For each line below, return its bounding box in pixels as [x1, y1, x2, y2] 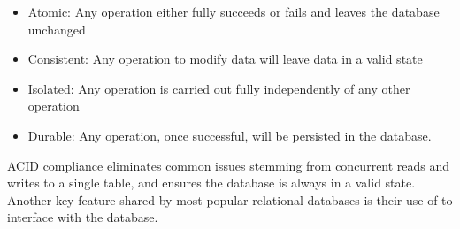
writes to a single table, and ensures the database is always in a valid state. [7, 173, 416, 192]
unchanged [27, 19, 86, 38]
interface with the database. [7, 208, 158, 226]
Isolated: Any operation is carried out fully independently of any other [27, 79, 410, 97]
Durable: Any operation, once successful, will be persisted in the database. [27, 126, 432, 144]
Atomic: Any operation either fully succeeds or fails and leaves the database [27, 3, 440, 20]
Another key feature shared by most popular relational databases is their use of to [7, 190, 453, 209]
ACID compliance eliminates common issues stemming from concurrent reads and [7, 156, 450, 174]
